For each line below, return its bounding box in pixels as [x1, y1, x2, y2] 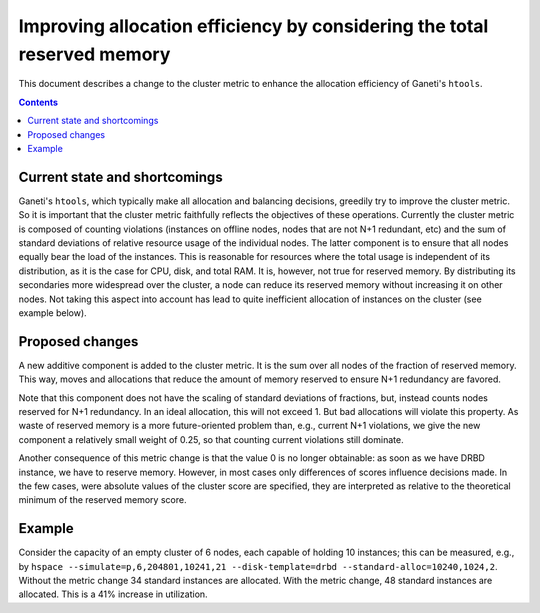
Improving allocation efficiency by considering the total [18, 15, 489, 37]
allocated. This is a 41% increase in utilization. [18, 588, 209, 600]
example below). [18, 306, 87, 319]
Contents [18, 96, 59, 108]
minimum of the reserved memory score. [18, 494, 187, 506]
